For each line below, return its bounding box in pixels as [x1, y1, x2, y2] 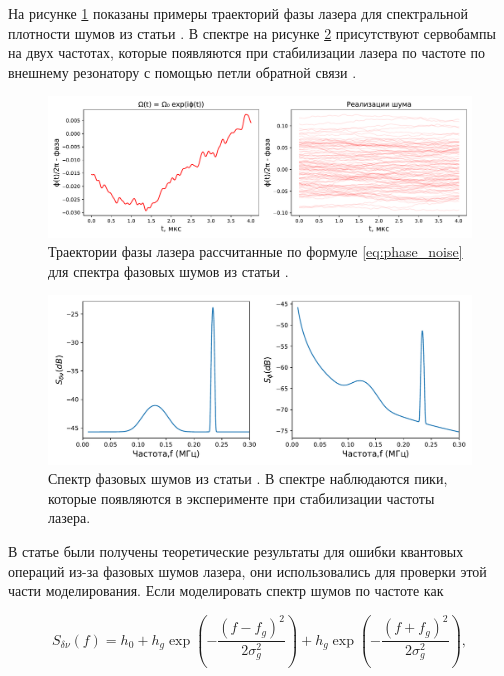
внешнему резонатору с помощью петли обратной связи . [8, 61, 357, 82]
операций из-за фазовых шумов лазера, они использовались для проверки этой [8, 560, 487, 581]
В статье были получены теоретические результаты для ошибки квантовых [8, 541, 464, 562]
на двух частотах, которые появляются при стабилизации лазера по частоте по [8, 42, 486, 63]
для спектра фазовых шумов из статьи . [48, 260, 289, 281]
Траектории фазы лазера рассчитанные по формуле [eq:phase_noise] [48, 241, 463, 262]
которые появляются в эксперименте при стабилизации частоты [48, 487, 435, 508]
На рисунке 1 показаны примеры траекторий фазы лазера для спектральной [8, 3, 469, 23]
